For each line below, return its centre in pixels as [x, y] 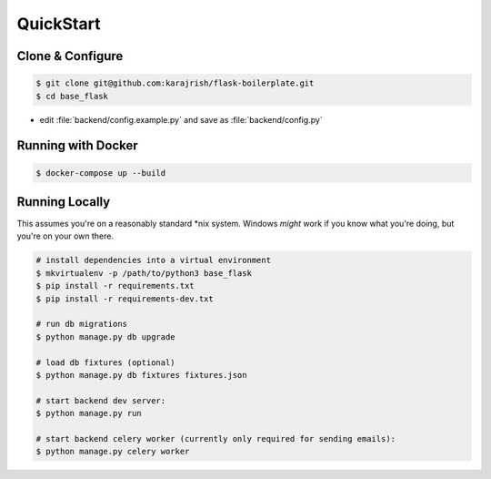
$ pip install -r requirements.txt [115, 286]
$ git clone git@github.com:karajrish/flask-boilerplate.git [175, 83]
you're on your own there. [65, 236]
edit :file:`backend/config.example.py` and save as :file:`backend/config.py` [181, 119]
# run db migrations [81, 324]
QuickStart [59, 24]
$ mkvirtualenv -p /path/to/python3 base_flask [144, 273]
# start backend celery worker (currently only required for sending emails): [215, 438]
